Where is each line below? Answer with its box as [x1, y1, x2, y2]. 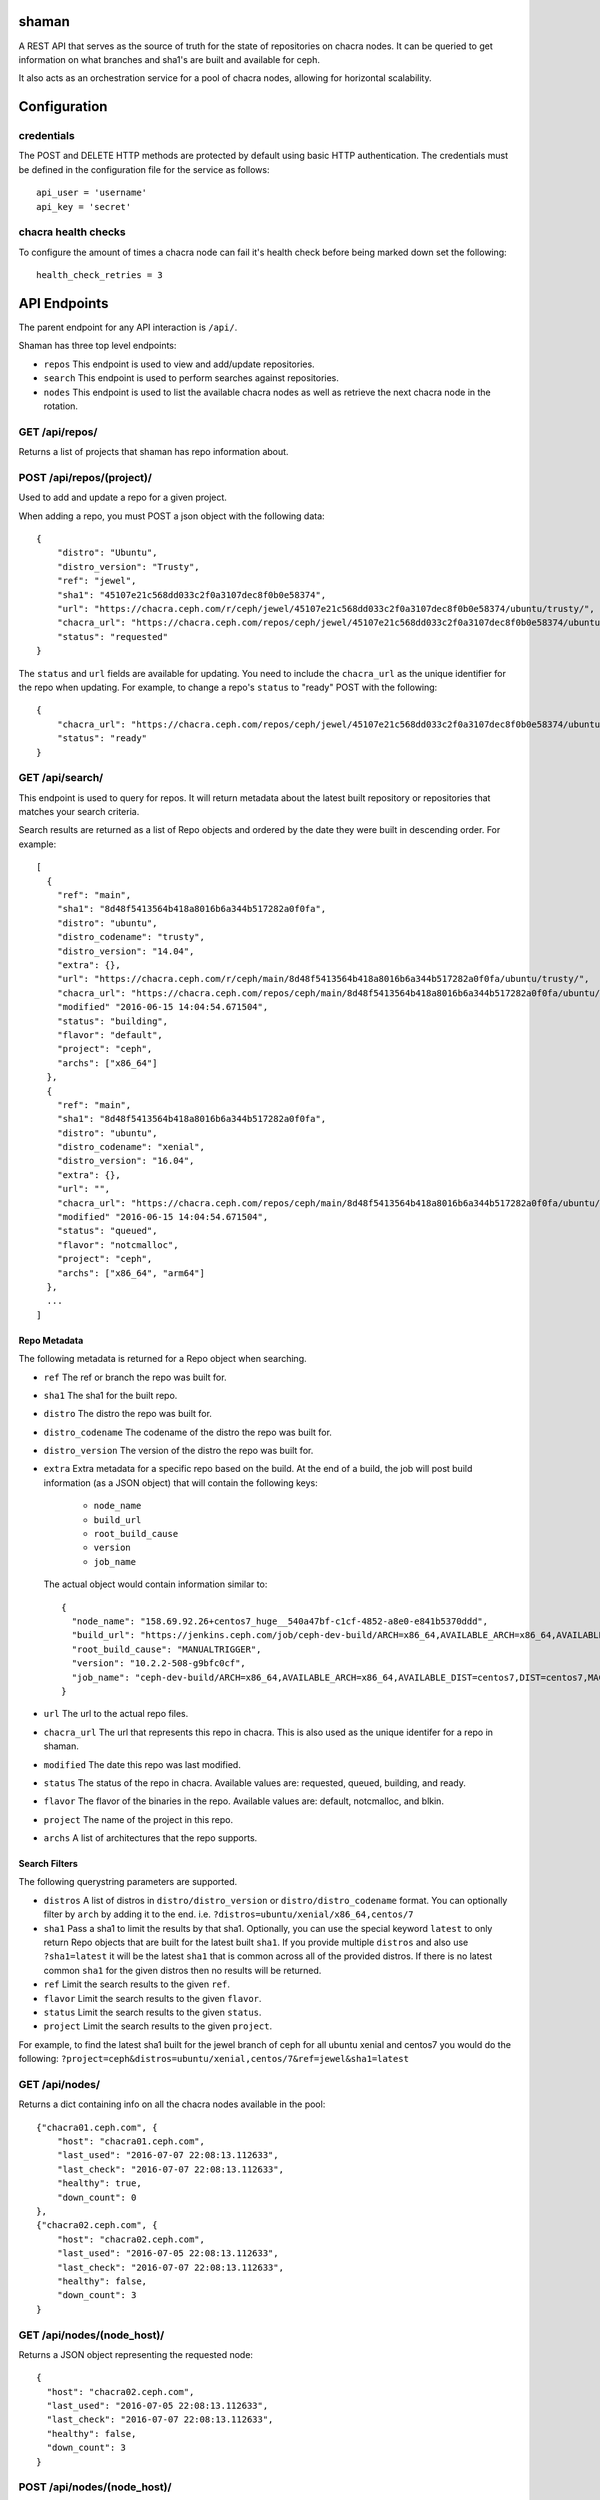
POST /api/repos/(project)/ [18, 470, 152, 484]
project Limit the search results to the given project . [43, 2020, 273, 2032]
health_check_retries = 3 [36, 270, 164, 281]
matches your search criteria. [18, 806, 140, 818]
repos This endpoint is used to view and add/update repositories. [43, 358, 315, 370]
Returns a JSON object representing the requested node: [18, 2348, 254, 2360]
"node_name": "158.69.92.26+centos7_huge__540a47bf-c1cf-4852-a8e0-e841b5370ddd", [71, 1616, 489, 1627]
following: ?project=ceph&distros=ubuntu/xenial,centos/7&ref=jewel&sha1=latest [18, 2053, 410, 2065]
